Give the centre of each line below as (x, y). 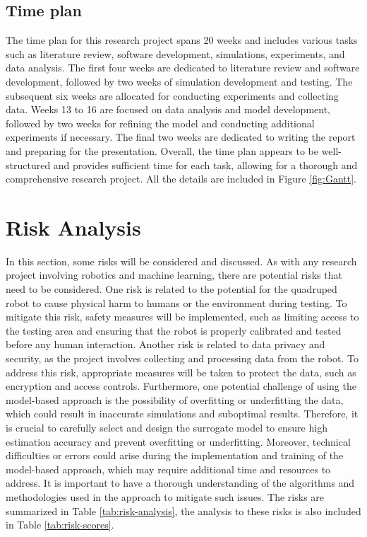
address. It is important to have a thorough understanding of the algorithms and (180, 483)
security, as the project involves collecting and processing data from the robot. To (182, 358)
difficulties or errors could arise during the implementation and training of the (175, 455)
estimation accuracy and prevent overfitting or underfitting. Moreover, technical (178, 441)
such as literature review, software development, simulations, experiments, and (175, 53)
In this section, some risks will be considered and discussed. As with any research (181, 261)
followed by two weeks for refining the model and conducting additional (160, 123)
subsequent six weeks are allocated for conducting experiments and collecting (172, 95)
